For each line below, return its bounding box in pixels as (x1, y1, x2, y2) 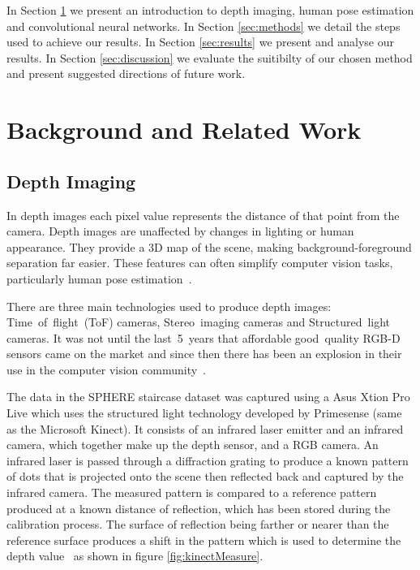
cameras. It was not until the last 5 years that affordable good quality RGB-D (6, 329, 401, 346)
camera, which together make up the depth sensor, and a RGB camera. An (6, 436, 379, 453)
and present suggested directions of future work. (6, 65, 246, 82)
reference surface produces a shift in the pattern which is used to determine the (6, 531, 401, 548)
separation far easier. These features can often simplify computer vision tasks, (6, 254, 393, 271)
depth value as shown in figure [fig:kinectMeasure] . (6, 547, 264, 564)
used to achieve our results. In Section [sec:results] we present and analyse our (6, 33, 394, 50)
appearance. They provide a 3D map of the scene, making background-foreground (6, 238, 412, 255)
